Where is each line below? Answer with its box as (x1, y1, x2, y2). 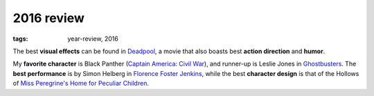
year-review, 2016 (67, 35, 119, 43)
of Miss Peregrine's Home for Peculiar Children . (12, 79, 149, 88)
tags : (12, 35, 28, 43)
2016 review (12, 10, 84, 26)
